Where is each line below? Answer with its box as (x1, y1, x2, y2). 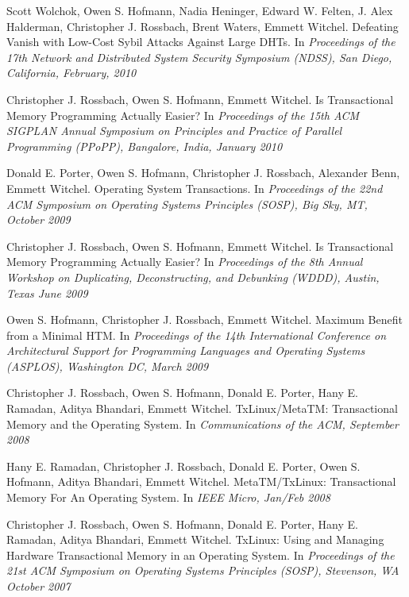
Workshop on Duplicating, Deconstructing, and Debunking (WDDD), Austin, (6, 268, 380, 285)
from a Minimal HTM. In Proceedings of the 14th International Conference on (6, 326, 387, 343)
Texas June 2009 (6, 284, 88, 301)
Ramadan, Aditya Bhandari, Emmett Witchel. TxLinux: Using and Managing (6, 531, 384, 548)
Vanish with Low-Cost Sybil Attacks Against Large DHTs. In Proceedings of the (6, 33, 395, 50)
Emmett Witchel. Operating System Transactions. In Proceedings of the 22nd (6, 179, 383, 196)
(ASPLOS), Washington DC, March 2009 (6, 357, 209, 374)
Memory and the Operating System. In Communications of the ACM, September (6, 415, 399, 432)
